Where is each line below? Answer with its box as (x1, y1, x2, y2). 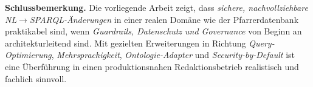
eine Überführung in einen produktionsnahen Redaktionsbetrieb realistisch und (5, 60, 299, 72)
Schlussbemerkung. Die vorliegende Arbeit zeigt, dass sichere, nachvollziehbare (5, 1, 308, 13)
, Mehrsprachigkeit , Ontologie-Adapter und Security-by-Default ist (51, 48, 295, 61)
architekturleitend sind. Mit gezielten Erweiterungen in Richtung (5, 36, 246, 49)
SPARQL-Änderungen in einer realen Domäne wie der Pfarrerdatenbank (29, 13, 299, 25)
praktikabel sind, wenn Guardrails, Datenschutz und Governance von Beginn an (5, 25, 302, 37)
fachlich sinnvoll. (5, 72, 67, 85)
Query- (249, 36, 275, 49)
